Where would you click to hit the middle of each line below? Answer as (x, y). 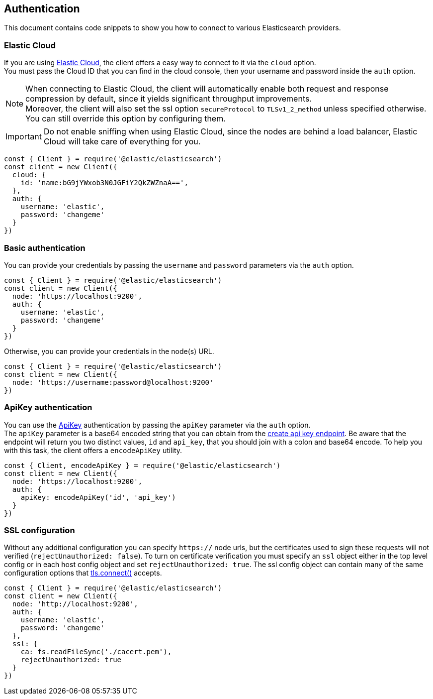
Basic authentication (45, 248)
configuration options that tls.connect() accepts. (83, 573)
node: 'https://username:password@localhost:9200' (113, 382)
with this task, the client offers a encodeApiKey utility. (93, 450)
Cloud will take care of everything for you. (122, 142)
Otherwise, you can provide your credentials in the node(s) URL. (109, 351)
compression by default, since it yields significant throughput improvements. (169, 99)
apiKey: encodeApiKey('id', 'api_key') (98, 497)
